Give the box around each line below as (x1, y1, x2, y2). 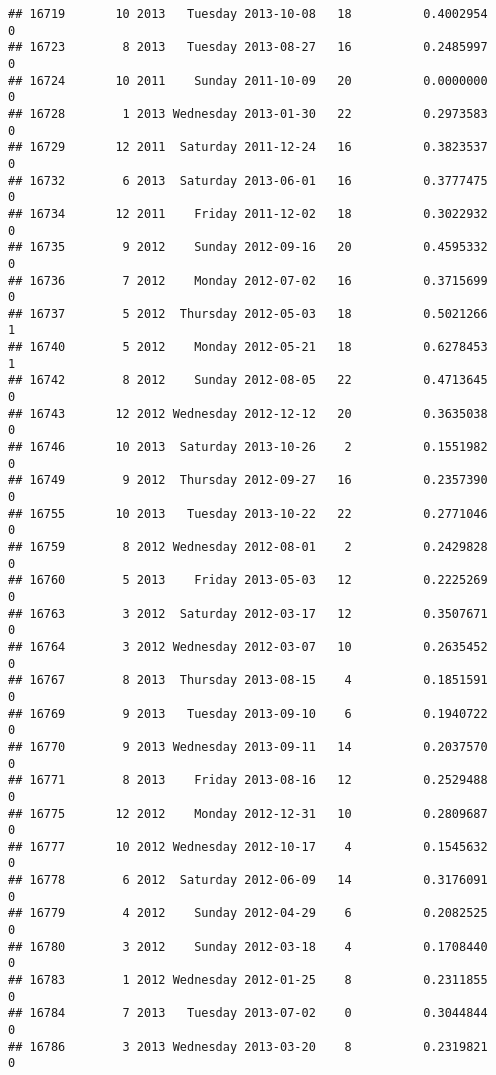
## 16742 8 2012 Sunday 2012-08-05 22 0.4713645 (8, 373, 488, 388)
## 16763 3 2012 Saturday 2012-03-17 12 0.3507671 (8, 606, 488, 621)
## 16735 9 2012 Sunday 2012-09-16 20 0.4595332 (8, 240, 488, 255)
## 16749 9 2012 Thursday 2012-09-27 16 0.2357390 (8, 473, 488, 488)
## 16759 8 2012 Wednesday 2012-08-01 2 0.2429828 (8, 540, 488, 554)
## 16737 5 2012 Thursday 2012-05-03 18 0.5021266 (8, 306, 488, 321)
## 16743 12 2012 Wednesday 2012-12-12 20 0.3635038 (8, 406, 488, 421)
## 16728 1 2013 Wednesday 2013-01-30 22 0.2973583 (8, 106, 488, 121)
